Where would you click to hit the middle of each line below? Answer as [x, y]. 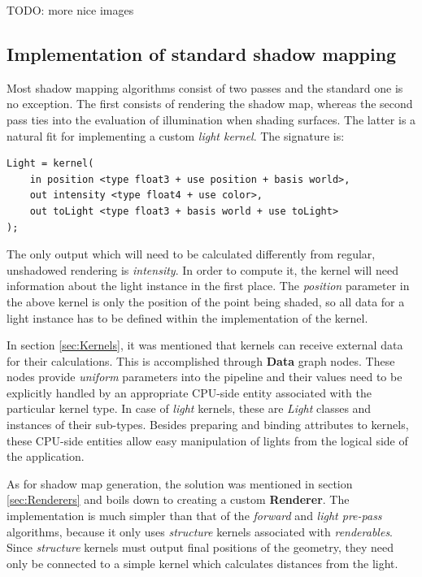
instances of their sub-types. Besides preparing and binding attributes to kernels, [208, 425]
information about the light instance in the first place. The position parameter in [208, 286]
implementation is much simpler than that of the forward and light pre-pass [194, 516]
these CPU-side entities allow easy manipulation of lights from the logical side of [207, 440]
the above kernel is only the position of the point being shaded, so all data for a [206, 301]
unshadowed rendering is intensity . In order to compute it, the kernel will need [202, 269]
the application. [46, 456]
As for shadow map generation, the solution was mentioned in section [180, 483]
